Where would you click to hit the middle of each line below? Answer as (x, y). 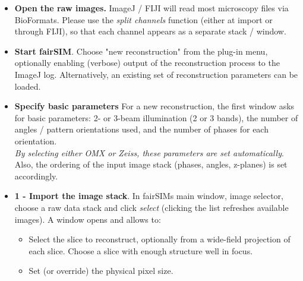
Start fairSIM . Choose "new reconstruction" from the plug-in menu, (141, 51)
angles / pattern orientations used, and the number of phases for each (141, 129)
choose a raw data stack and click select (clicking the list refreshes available (151, 207)
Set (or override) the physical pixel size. (101, 271)
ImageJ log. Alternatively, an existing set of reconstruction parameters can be (156, 74)
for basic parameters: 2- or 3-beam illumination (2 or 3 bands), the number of (156, 117)
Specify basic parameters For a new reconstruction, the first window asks (154, 106)
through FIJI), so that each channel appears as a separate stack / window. (150, 31)
